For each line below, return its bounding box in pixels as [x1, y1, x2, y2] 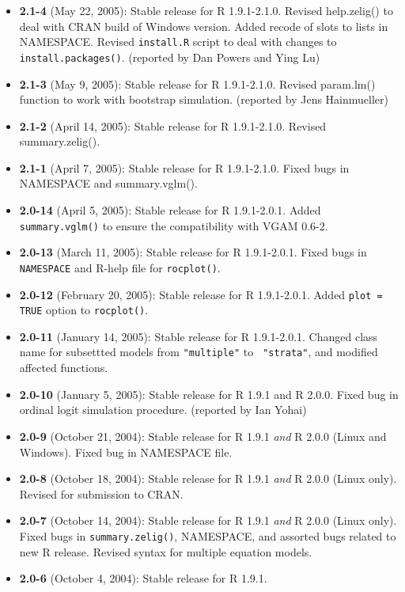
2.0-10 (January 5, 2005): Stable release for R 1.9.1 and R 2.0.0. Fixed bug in [19, 385, 399, 402]
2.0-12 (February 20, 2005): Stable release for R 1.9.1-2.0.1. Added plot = [19, 286, 383, 302]
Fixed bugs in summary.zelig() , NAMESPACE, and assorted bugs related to [19, 527, 396, 544]
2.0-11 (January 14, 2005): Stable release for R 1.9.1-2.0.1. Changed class [19, 328, 378, 344]
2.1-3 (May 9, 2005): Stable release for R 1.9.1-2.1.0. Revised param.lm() [19, 75, 376, 92]
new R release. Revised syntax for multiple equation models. [19, 543, 312, 560]
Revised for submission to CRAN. [19, 485, 184, 502]
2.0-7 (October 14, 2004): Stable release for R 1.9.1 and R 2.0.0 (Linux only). [19, 512, 397, 529]
